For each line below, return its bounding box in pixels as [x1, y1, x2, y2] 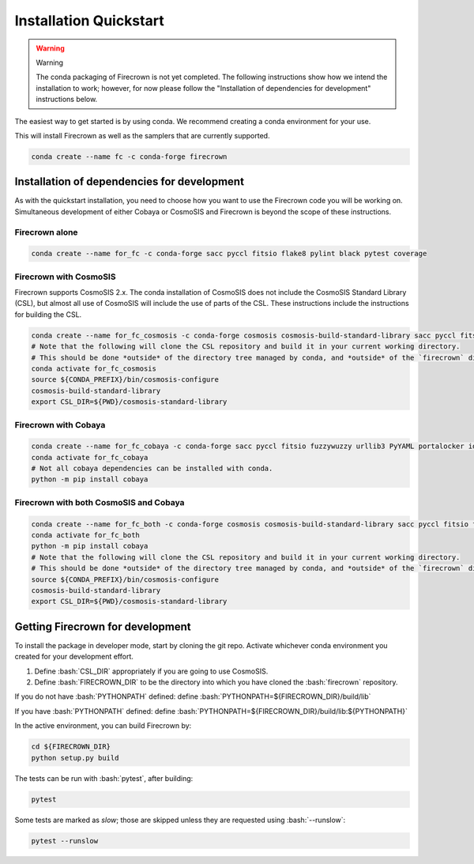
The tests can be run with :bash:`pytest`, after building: [14, 773, 194, 783]
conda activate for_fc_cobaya [31, 453, 149, 462]
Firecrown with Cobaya [14, 419, 106, 430]
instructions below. [36, 95, 98, 104]
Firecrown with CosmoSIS [14, 271, 116, 282]
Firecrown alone [14, 226, 78, 237]
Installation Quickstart [14, 12, 165, 29]
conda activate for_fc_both [31, 530, 140, 539]
